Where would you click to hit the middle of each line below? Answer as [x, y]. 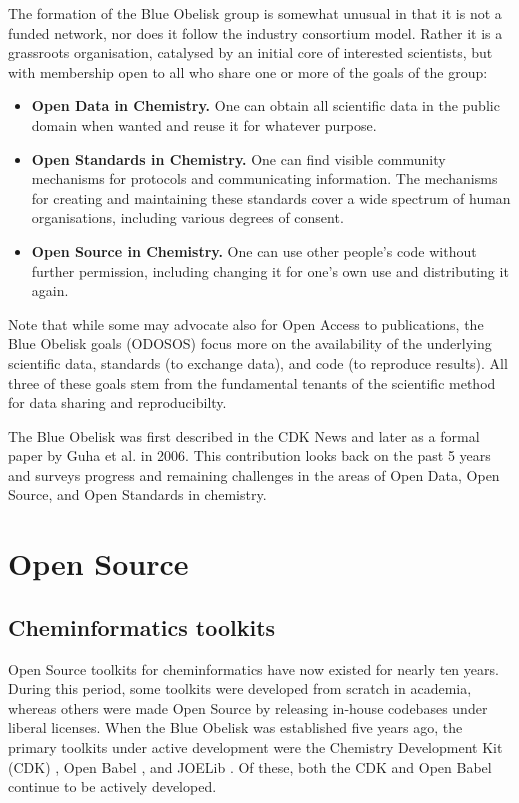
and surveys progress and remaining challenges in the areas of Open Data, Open [254, 474]
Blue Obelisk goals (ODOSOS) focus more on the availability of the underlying [250, 343]
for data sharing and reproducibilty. [117, 402]
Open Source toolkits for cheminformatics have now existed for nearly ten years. [253, 668]
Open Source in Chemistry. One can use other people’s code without [254, 250]
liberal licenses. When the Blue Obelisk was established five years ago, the [235, 727]
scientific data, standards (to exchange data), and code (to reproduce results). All [258, 362]
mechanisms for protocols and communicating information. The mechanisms [264, 178]
